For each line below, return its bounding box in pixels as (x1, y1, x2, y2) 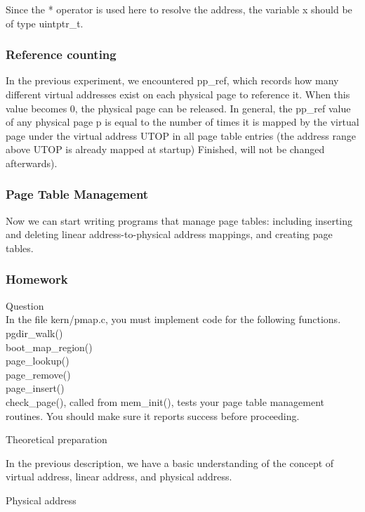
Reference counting (6, 46, 117, 63)
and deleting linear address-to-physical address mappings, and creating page (6, 227, 333, 242)
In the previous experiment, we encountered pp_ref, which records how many (6, 73, 339, 88)
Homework (6, 270, 68, 288)
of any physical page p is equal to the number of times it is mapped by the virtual (6, 114, 359, 129)
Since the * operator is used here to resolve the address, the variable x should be (6, 2, 352, 16)
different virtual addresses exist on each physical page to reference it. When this (6, 87, 350, 101)
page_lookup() (6, 353, 69, 368)
